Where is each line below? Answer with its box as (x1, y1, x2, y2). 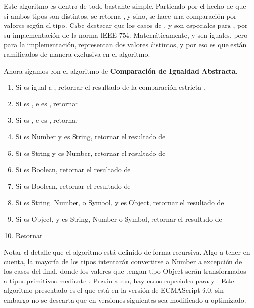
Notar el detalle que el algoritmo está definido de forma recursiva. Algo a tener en (4, 247, 250, 257)
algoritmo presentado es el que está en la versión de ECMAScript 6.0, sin (4, 285, 224, 295)
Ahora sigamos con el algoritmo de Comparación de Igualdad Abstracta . (4, 65, 238, 76)
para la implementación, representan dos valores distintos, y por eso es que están (4, 39, 247, 50)
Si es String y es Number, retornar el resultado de (15, 148, 166, 158)
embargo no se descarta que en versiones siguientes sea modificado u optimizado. (4, 295, 246, 305)
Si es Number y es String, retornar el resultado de (15, 131, 166, 141)
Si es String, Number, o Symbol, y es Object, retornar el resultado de (15, 197, 224, 207)
